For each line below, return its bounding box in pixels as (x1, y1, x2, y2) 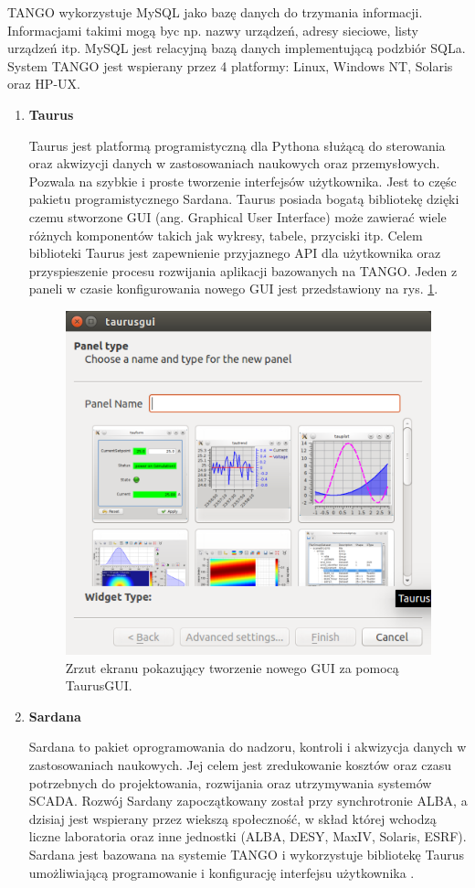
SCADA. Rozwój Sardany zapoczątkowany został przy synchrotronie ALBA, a (28, 791, 468, 810)
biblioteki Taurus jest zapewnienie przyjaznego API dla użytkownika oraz (28, 243, 441, 262)
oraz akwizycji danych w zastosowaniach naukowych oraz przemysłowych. (28, 154, 440, 173)
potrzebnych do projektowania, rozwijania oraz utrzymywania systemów (28, 773, 432, 792)
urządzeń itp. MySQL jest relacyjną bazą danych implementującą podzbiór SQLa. (7, 38, 466, 58)
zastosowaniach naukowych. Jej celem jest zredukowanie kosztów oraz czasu (28, 755, 451, 775)
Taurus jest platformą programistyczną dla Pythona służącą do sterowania (28, 135, 446, 155)
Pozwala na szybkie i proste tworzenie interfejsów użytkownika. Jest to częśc (28, 171, 457, 190)
